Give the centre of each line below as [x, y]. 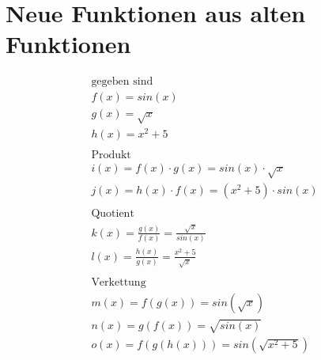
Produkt [111, 155]
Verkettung [119, 282]
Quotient [113, 214]
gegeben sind [122, 82]
